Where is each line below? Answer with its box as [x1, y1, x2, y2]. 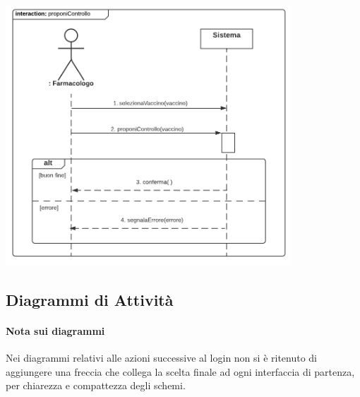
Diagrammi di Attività [6, 288, 174, 310]
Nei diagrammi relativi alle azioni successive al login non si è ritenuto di [6, 350, 318, 365]
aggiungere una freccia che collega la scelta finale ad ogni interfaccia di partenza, [6, 364, 355, 379]
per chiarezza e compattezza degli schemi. [6, 378, 186, 393]
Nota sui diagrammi [6, 323, 105, 338]
